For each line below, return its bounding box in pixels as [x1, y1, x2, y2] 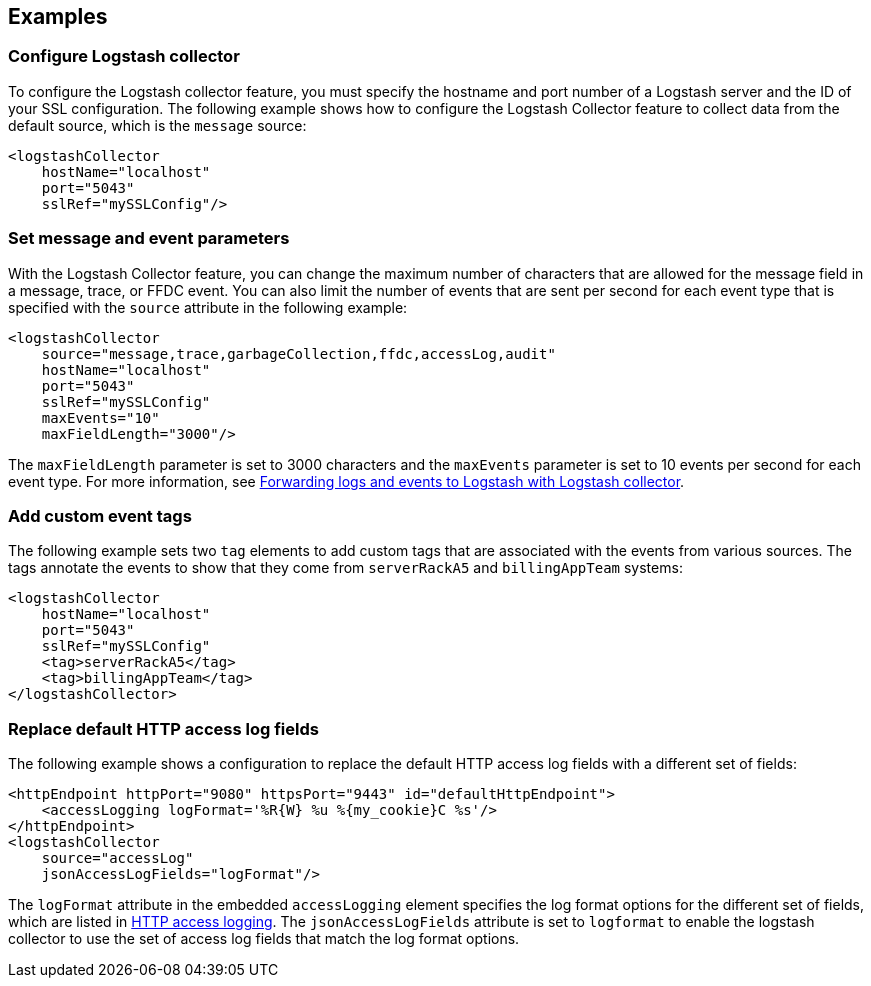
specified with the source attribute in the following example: [8, 298, 408, 316]
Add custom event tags [8, 505, 192, 526]
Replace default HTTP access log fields [8, 718, 319, 739]
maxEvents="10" [41, 409, 160, 426]
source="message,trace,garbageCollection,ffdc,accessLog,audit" [41, 345, 556, 362]
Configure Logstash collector [8, 46, 240, 67]
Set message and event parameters [8, 228, 290, 249]
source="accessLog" [41, 850, 194, 867]
